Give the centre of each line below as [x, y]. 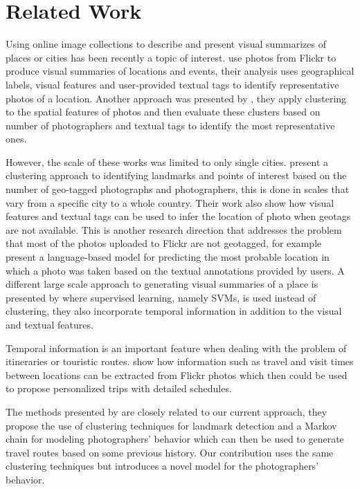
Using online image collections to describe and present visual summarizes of [166, 44]
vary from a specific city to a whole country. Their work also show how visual [170, 202]
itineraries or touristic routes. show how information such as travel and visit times [180, 361]
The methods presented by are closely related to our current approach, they [166, 411]
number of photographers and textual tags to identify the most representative [170, 125]
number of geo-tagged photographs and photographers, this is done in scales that [178, 189]
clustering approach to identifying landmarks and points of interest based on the [176, 175]
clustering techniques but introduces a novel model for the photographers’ [162, 466]
